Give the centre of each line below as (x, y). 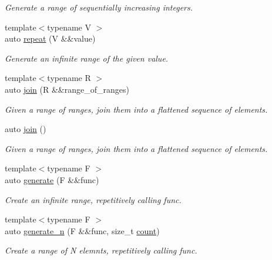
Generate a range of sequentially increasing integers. (99, 7)
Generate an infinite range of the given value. (87, 58)
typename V (69, 27)
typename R (69, 78)
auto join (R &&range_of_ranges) (67, 89)
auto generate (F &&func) (52, 179)
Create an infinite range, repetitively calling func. (93, 199)
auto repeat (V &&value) (50, 38)
